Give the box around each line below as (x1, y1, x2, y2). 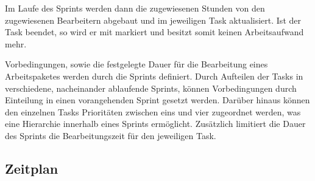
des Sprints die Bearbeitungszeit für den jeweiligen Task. (5, 129, 216, 142)
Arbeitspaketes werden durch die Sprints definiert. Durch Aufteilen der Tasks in (5, 69, 303, 82)
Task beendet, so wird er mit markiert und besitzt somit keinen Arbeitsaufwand (5, 26, 304, 38)
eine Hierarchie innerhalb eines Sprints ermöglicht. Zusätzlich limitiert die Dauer (5, 117, 306, 130)
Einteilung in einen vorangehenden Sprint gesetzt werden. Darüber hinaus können (5, 94, 310, 106)
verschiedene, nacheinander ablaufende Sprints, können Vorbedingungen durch (5, 81, 297, 94)
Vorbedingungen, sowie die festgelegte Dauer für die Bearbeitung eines (5, 58, 268, 70)
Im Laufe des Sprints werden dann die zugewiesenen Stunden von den (5, 2, 265, 14)
